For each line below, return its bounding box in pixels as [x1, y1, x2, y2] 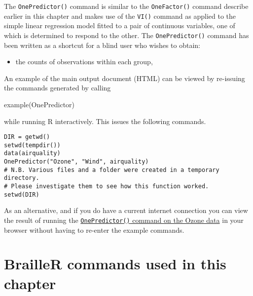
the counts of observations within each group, [15, 56, 153, 67]
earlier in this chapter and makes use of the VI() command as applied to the [4, 10, 236, 21]
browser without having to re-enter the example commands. [4, 224, 184, 235]
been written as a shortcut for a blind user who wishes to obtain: [4, 40, 200, 50]
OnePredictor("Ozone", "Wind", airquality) [4, 158, 149, 166]
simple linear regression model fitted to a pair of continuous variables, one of [4, 20, 235, 31]
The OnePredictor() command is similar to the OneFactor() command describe [4, 1, 249, 11]
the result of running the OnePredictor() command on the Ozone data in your [4, 214, 244, 225]
